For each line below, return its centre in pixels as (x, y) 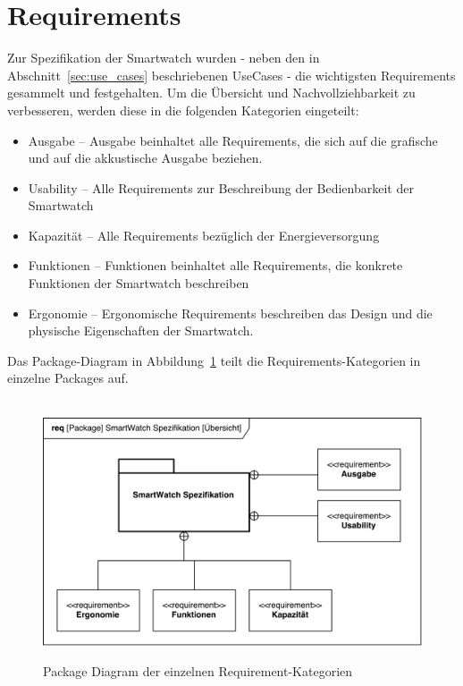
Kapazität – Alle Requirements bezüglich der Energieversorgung (204, 235)
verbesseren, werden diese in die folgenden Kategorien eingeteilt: (183, 110)
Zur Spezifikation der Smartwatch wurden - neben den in (164, 58)
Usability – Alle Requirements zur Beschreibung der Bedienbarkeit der (221, 187)
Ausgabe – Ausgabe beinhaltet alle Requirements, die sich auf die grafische (233, 140)
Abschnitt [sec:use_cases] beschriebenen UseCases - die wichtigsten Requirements (231, 75)
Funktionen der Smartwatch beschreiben (139, 283)
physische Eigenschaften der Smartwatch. (141, 330)
